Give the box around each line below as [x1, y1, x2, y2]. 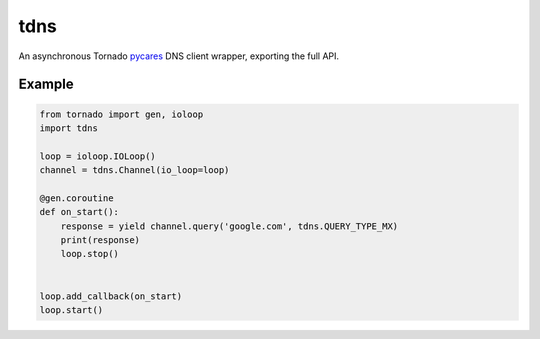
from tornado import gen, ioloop [39, 108, 204, 120]
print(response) [60, 235, 140, 246]
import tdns [39, 122, 99, 134]
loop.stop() [60, 248, 120, 260]
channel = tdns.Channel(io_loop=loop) [39, 165, 230, 176]
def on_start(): [39, 206, 120, 218]
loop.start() [39, 305, 104, 316]
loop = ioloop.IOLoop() [39, 150, 157, 162]
